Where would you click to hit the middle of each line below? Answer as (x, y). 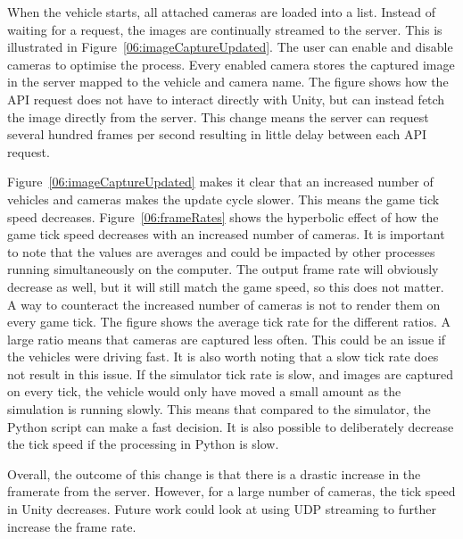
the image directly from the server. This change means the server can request (218, 116)
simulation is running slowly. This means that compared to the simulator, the (219, 409)
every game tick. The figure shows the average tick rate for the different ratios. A (229, 322)
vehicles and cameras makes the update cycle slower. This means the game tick (223, 199)
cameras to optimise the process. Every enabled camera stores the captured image (231, 64)
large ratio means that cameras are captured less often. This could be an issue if (227, 339)
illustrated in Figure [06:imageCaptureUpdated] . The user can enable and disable (230, 47)
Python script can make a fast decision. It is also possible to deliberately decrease (231, 426)
